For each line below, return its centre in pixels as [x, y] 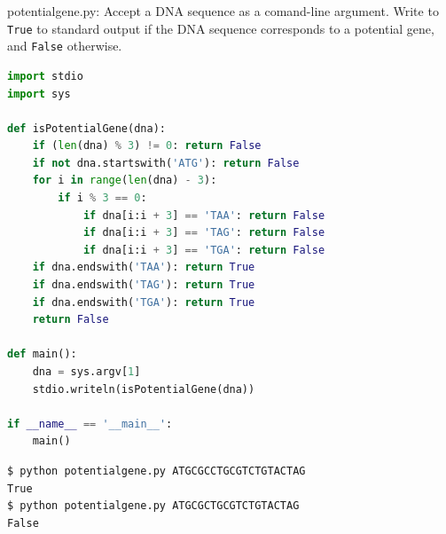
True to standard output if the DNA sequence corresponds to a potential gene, [221, 28]
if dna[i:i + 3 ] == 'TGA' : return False [204, 250]
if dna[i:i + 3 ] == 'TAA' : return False [204, 215]
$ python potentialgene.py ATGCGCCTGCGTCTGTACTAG [156, 471]
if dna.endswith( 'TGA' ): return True [144, 302]
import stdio [45, 76]
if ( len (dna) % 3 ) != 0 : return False [147, 146]
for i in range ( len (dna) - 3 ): [125, 181]
